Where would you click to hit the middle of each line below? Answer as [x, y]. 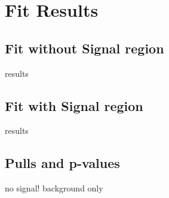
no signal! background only [54, 188]
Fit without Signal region [84, 48]
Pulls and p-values [62, 163]
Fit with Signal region [74, 105]
